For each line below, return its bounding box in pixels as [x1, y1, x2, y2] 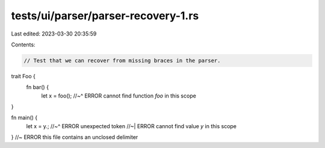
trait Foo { [11, 72, 36, 79]
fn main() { [11, 114, 38, 122]
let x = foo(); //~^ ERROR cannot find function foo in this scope [41, 92, 197, 99]
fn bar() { [26, 84, 49, 91]
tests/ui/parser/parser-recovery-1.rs [11, 9, 199, 22]
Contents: [11, 41, 36, 48]
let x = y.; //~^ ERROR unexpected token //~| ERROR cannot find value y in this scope [26, 122, 237, 129]
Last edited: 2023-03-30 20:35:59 [11, 30, 97, 37]
